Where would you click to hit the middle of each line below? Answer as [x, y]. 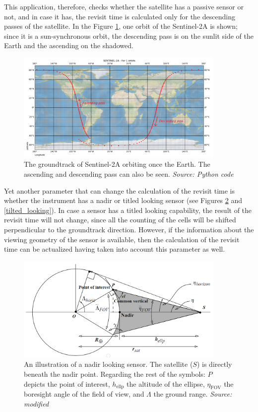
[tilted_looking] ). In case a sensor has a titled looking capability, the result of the [128, 210]
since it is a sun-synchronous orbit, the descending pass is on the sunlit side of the [129, 35]
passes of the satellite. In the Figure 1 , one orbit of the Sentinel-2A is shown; [121, 26]
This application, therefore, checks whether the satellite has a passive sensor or [124, 6]
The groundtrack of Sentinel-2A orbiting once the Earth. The [117, 164]
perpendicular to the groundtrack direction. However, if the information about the [129, 229]
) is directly [214, 364]
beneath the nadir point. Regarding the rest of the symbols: [115, 374]
